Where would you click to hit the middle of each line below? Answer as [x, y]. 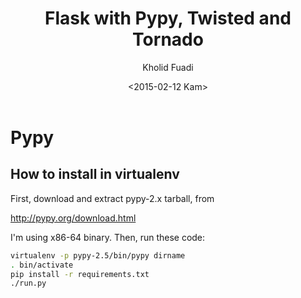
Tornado [168, 39]
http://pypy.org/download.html [73, 218]
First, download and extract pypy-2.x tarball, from [112, 198]
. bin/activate [42, 265]
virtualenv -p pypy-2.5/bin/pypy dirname [98, 255]
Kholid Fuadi [168, 67]
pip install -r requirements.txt [80, 274]
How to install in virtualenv [95, 174]
